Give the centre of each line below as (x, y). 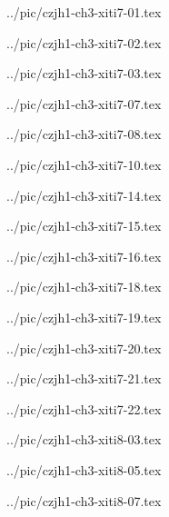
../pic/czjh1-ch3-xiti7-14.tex (84, 195)
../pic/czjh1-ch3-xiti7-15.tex (84, 226)
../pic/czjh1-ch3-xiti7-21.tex (84, 378)
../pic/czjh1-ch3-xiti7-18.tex (84, 287)
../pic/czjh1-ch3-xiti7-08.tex (84, 134)
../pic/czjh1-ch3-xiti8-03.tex (84, 439)
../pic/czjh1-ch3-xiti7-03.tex (84, 73)
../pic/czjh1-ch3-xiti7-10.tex (84, 164)
